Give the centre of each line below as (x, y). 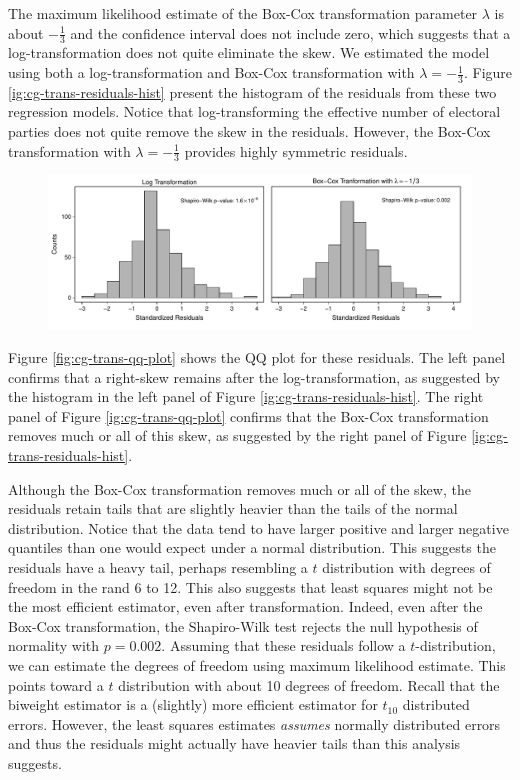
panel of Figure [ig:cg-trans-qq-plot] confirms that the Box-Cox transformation (248, 415)
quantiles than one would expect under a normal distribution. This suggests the (252, 547)
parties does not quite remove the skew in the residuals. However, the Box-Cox (249, 131)
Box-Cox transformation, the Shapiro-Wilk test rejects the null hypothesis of (243, 625)
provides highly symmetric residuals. (296, 150)
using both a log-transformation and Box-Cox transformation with (211, 72)
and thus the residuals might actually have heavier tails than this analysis (234, 743)
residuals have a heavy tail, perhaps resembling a (158, 567)
